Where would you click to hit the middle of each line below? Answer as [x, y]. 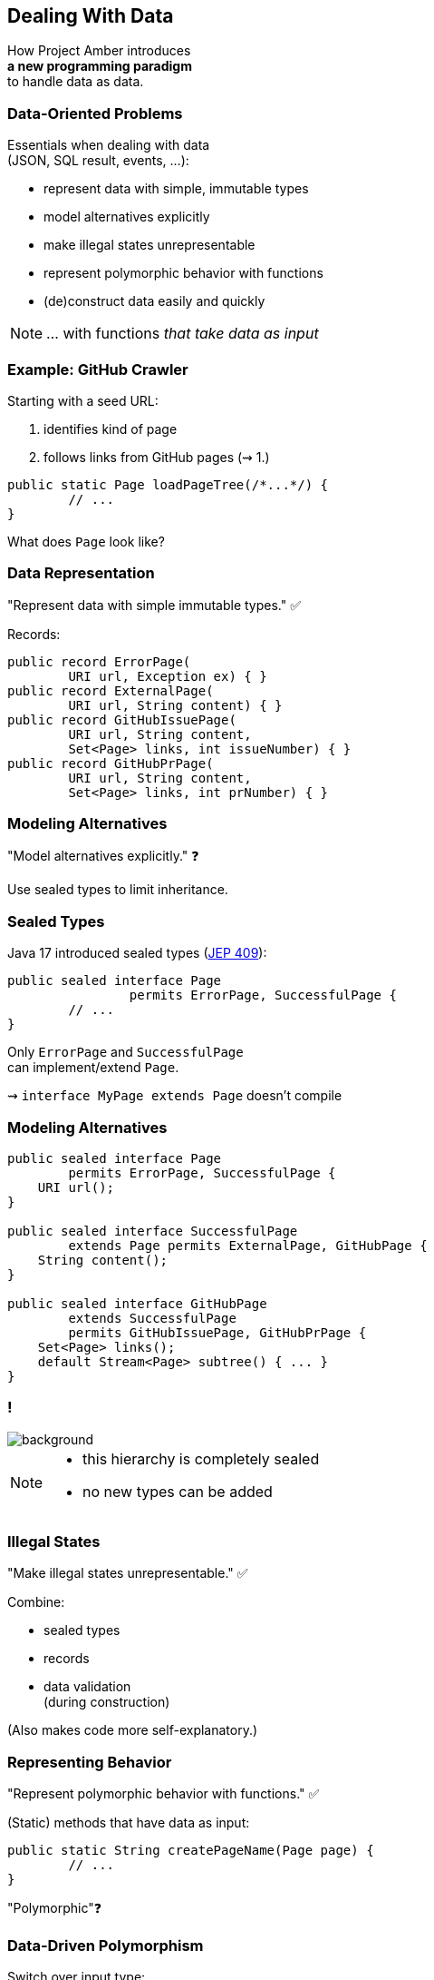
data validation [87, 1687]
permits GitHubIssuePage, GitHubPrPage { [217, 1332]
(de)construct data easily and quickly [154, 301]
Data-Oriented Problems [95, 113]
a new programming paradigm [100, 66]
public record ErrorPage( [99, 661]
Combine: [36, 1602]
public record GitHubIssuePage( [122, 719]
